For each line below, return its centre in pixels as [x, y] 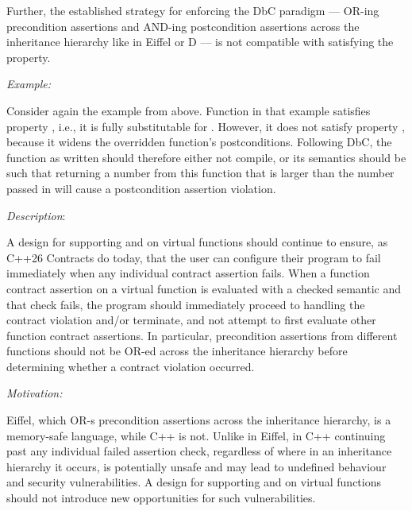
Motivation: [35, 393]
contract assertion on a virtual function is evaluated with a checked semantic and [204, 288]
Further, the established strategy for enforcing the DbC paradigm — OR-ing [193, 10]
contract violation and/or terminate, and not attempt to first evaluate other [191, 320]
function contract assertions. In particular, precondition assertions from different [202, 335]
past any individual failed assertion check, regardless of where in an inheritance [199, 451]
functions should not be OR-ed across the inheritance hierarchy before [177, 351]
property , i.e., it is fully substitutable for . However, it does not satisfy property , [206, 126]
